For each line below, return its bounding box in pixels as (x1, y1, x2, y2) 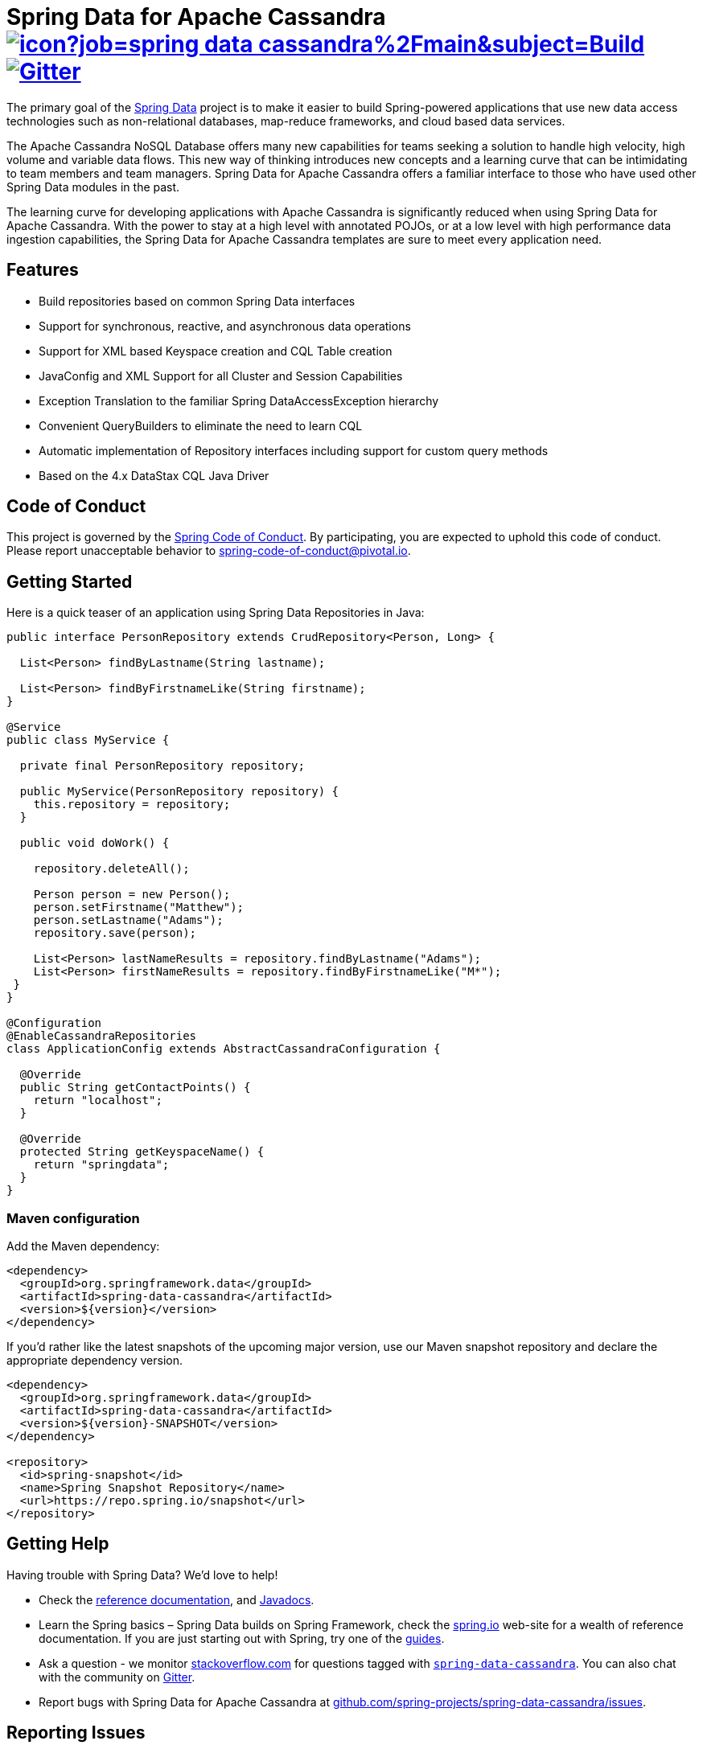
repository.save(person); (33, 926, 197, 940)
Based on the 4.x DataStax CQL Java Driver (39, 468, 269, 482)
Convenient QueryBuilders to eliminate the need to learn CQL (39, 418, 363, 433)
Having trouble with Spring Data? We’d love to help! (6, 1567, 278, 1582)
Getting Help (6, 1533, 109, 1554)
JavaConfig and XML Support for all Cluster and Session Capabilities (39, 368, 403, 383)
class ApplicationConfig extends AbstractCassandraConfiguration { (6, 1042, 441, 1056)
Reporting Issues (6, 1722, 146, 1743)
